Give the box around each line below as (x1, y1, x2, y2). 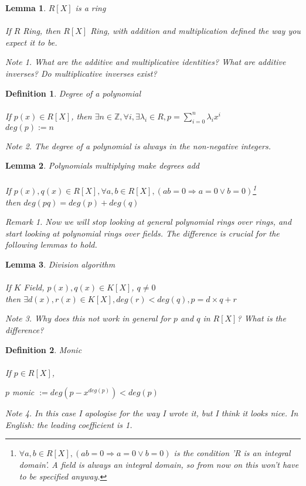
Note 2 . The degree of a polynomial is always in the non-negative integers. (5, 139, 271, 152)
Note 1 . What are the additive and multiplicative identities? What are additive (5, 56, 286, 68)
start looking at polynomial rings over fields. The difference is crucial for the (5, 227, 280, 239)
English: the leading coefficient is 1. (5, 418, 132, 430)
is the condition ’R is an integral (174, 447, 291, 459)
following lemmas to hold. (5, 238, 97, 251)
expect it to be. (5, 36, 57, 48)
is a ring (75, 2, 106, 13)
